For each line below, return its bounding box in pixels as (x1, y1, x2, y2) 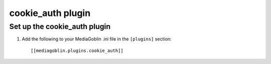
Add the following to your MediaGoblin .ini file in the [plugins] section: (22, 36, 172, 42)
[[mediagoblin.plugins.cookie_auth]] (31, 47, 124, 53)
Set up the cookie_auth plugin (9, 22, 111, 31)
